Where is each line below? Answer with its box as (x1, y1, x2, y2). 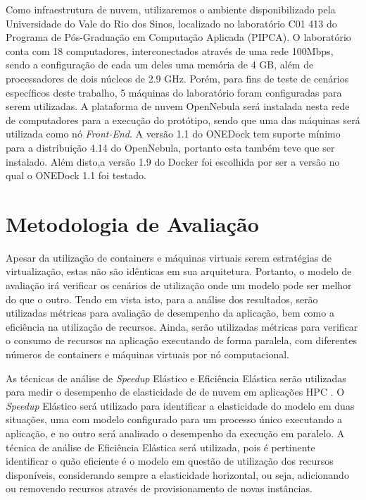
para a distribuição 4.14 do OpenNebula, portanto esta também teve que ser (6, 140, 335, 154)
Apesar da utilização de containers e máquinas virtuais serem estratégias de (6, 250, 332, 264)
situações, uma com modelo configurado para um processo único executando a (6, 412, 342, 427)
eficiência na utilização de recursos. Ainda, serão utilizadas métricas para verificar (6, 319, 358, 334)
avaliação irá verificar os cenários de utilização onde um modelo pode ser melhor (6, 278, 352, 293)
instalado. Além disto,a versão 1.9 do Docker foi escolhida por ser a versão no (6, 154, 340, 169)
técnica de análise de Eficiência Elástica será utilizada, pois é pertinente (6, 439, 315, 454)
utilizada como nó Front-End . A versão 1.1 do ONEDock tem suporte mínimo (6, 126, 341, 141)
